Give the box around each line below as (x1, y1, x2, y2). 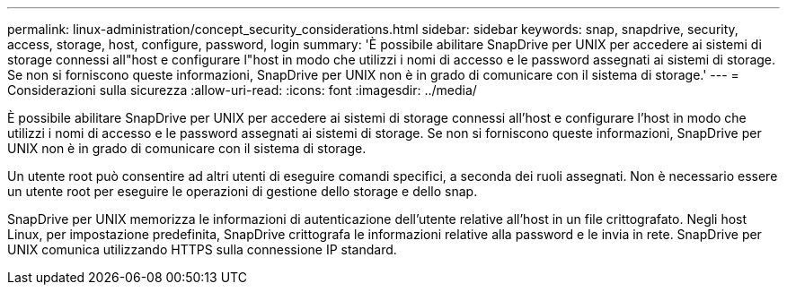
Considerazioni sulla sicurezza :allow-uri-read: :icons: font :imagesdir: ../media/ (7, 82, 477, 98)
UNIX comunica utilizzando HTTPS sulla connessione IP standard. (7, 242, 397, 257)
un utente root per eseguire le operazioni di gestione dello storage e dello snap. (7, 184, 478, 199)
